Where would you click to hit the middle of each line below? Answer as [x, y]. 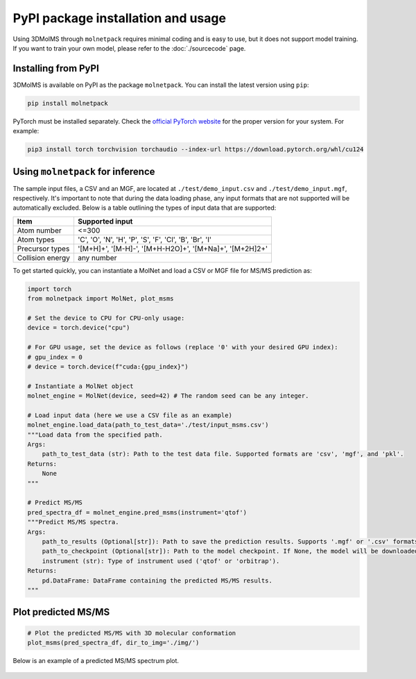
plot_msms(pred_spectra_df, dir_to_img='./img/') [113, 643]
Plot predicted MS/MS [61, 612]
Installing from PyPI [56, 68]
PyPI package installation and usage [120, 18]
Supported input [105, 221]
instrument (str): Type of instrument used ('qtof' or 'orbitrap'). [161, 561]
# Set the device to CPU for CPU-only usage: [106, 318]
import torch [50, 289]
